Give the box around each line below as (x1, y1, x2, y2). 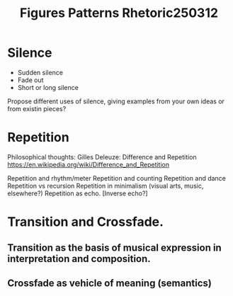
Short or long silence (17, 83, 79, 91)
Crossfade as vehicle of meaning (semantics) (7, 277, 212, 289)
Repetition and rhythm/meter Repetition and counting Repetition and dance (7, 173, 227, 182)
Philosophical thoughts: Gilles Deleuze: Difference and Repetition (7, 152, 197, 161)
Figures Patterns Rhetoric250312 (20, 5, 218, 21)
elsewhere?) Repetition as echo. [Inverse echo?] (7, 189, 148, 198)
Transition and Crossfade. (7, 214, 164, 230)
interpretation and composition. (7, 253, 151, 265)
